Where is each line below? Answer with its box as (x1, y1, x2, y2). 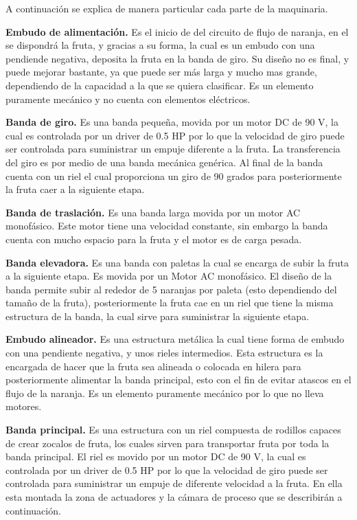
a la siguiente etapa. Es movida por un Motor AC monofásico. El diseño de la (5, 269, 332, 283)
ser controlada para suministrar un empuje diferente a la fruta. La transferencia (5, 142, 341, 156)
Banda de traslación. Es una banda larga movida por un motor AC (5, 205, 301, 219)
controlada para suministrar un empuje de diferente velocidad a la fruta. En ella (5, 476, 343, 490)
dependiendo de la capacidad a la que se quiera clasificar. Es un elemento (5, 78, 314, 92)
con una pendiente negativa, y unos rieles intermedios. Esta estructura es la (5, 346, 323, 360)
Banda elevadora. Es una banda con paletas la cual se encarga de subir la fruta (5, 255, 349, 269)
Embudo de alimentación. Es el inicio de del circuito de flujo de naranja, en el (5, 24, 349, 38)
